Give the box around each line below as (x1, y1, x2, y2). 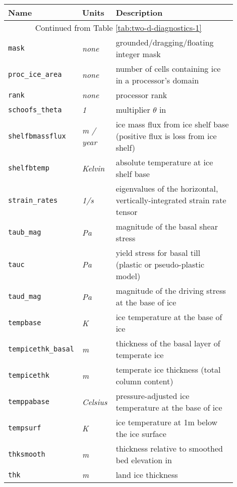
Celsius (82, 395, 107, 408)
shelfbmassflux (8, 131, 66, 140)
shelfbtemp (8, 164, 49, 172)
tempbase (8, 319, 41, 327)
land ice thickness (115, 469, 178, 480)
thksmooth (8, 450, 45, 458)
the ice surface (115, 428, 166, 439)
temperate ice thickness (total (115, 364, 221, 375)
